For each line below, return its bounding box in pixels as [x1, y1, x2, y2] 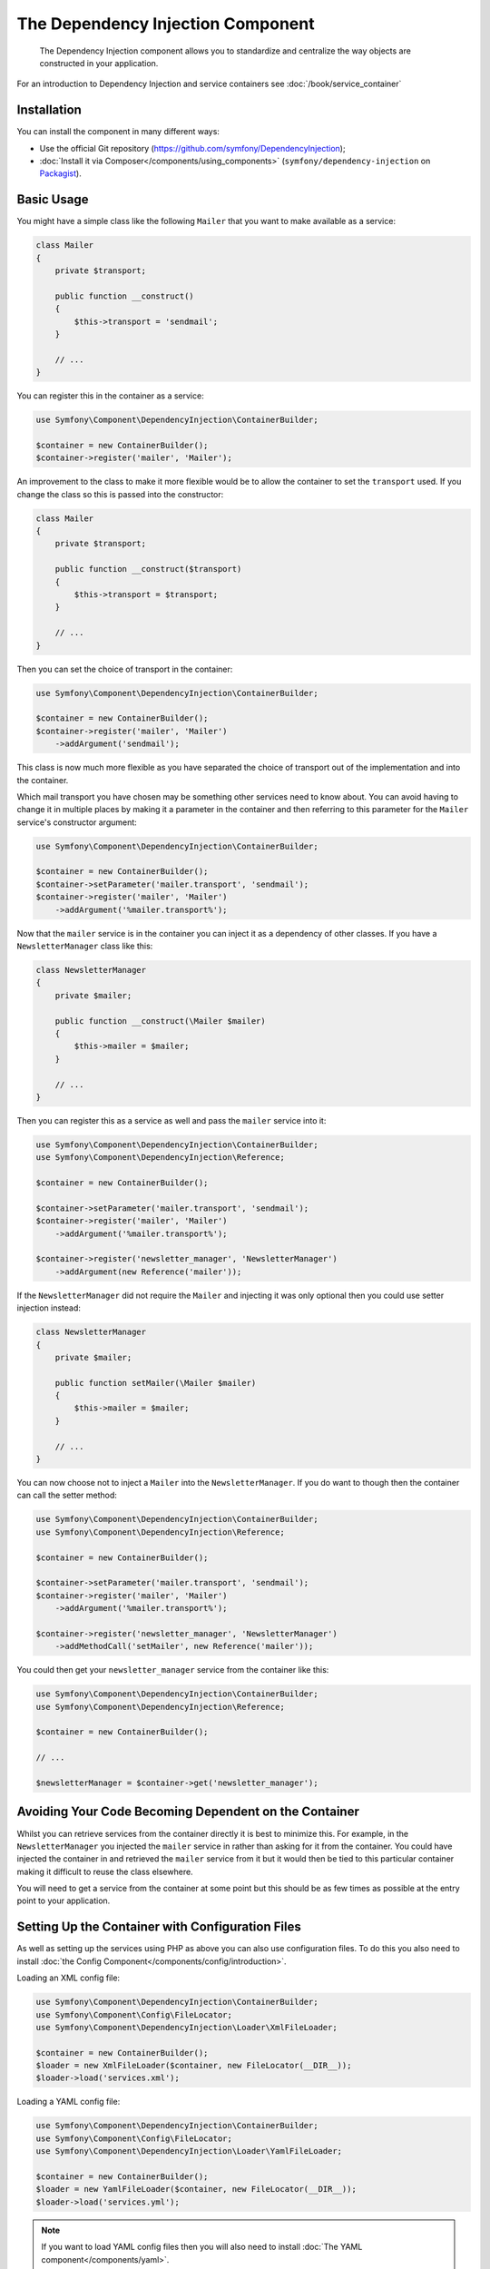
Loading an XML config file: [16, 1972, 121, 1983]
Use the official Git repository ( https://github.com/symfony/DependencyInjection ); [39, 142, 346, 153]
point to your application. [16, 1895, 111, 1906]
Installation [16, 103, 82, 118]
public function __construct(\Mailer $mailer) [54, 1016, 267, 1026]
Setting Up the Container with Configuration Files [16, 1920, 301, 1935]
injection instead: [16, 1302, 82, 1313]
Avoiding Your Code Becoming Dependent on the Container [16, 1804, 360, 1820]
